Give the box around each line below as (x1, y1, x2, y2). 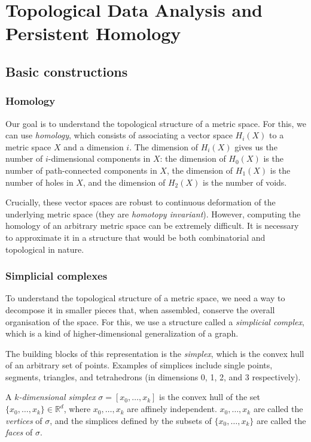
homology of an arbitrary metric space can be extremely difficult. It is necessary (5, 219, 299, 232)
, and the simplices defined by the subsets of (50, 414, 212, 426)
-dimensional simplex (19, 390, 96, 403)
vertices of (5, 414, 42, 426)
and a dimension (63, 140, 124, 153)
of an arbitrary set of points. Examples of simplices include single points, (5, 359, 273, 371)
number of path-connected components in (5, 164, 157, 176)
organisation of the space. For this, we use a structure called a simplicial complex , (5, 315, 304, 328)
